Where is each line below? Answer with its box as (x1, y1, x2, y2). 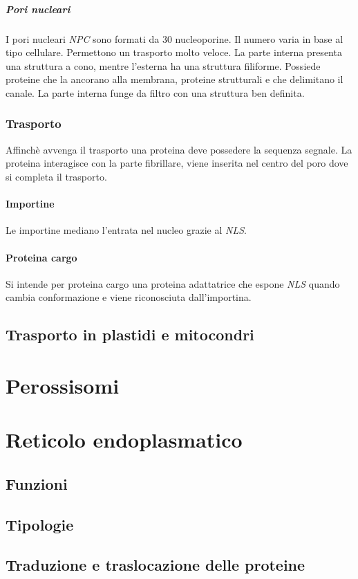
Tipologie (6, 513, 74, 535)
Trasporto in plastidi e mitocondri (6, 324, 254, 345)
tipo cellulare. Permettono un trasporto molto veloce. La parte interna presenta (6, 45, 342, 59)
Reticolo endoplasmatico (6, 425, 243, 454)
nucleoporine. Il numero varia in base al (175, 31, 343, 46)
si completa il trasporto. (6, 169, 107, 183)
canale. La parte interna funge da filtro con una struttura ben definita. (6, 85, 305, 100)
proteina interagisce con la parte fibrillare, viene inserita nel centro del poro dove (6, 156, 348, 170)
